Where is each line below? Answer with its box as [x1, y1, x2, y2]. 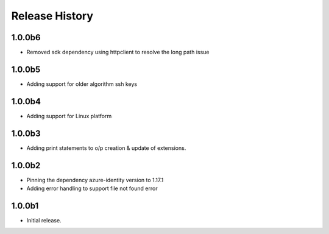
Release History [11, 9, 94, 23]
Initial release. [26, 216, 62, 224]
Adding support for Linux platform [26, 112, 112, 119]
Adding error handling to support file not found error [26, 185, 158, 192]
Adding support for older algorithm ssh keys [26, 80, 137, 88]
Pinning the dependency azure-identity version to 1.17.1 [26, 176, 164, 183]
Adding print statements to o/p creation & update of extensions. [26, 144, 186, 152]
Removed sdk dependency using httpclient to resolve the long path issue [26, 49, 210, 56]
